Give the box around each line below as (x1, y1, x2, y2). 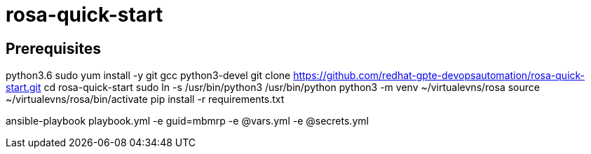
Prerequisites (6, 39, 101, 57)
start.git (6, 81, 41, 94)
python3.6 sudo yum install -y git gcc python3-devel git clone (6, 69, 291, 82)
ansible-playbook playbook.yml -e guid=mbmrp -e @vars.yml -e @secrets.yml (6, 115, 369, 127)
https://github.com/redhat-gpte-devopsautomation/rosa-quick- (293, 69, 585, 82)
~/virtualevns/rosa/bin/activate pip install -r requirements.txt (6, 93, 285, 106)
